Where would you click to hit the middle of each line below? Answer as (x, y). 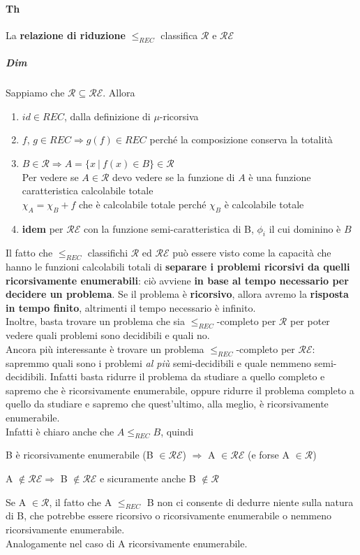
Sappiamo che (35, 93)
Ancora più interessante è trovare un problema (105, 348)
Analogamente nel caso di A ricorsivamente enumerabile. (127, 543)
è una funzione (280, 176)
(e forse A (268, 455)
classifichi (108, 253)
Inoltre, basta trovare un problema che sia (95, 321)
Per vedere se (50, 176)
